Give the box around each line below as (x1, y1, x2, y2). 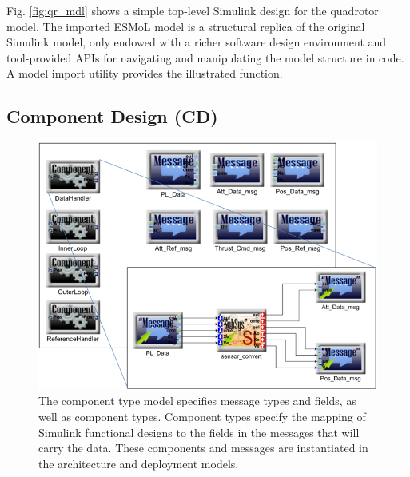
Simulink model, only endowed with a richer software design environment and (6, 34, 387, 50)
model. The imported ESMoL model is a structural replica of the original (6, 18, 365, 34)
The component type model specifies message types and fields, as (38, 392, 356, 409)
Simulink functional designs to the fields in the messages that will (38, 423, 360, 440)
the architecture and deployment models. (38, 455, 239, 471)
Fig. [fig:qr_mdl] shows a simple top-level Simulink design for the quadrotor (6, 2, 379, 18)
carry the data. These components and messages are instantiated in (38, 439, 368, 456)
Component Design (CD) (6, 104, 218, 129)
